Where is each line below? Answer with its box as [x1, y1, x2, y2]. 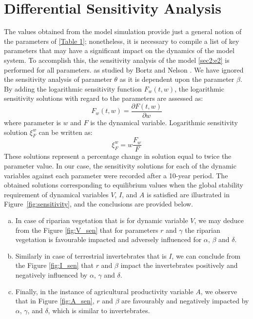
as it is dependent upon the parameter [119, 74, 234, 84]
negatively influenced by [15, 269, 88, 280]
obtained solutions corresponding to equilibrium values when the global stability [4, 180, 243, 190]
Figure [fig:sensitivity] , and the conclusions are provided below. [4, 199, 194, 209]
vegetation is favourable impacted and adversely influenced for [15, 234, 202, 244]
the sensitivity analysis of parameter [4, 74, 112, 84]
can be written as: [39, 127, 93, 137]
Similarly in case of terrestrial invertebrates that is [15, 250, 167, 261]
